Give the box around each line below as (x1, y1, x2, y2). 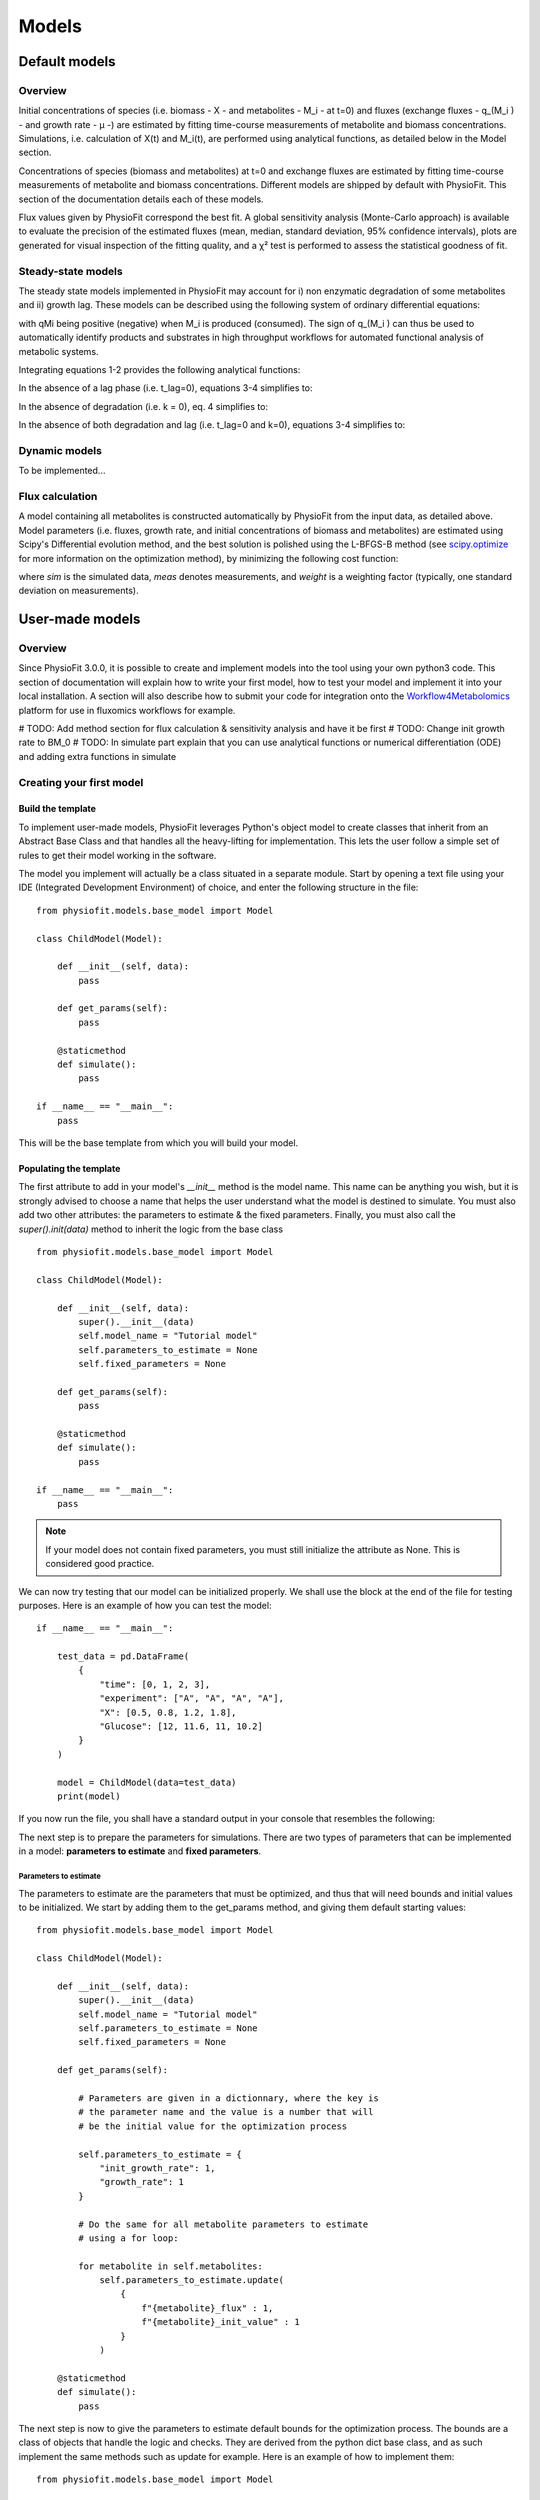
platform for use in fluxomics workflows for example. (18, 704, 236, 716)
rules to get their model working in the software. (18, 849, 217, 861)
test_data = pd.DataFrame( (56, 1651, 190, 1662)
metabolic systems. (18, 345, 99, 357)
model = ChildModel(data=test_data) (56, 1776, 237, 1788)
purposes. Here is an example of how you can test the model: (18, 1599, 272, 1611)
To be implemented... (18, 465, 106, 477)
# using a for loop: (78, 2232, 179, 2244)
